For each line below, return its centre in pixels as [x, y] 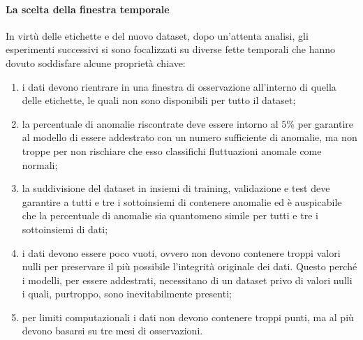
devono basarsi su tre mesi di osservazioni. [112, 331]
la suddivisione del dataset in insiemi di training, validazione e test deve [176, 188]
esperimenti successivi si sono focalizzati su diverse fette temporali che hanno [171, 49]
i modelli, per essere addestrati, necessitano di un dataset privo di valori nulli [187, 280]
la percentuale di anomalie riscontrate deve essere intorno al [150, 123]
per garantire [325, 123]
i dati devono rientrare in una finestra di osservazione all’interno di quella [179, 86]
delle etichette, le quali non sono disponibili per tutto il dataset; [159, 100]
